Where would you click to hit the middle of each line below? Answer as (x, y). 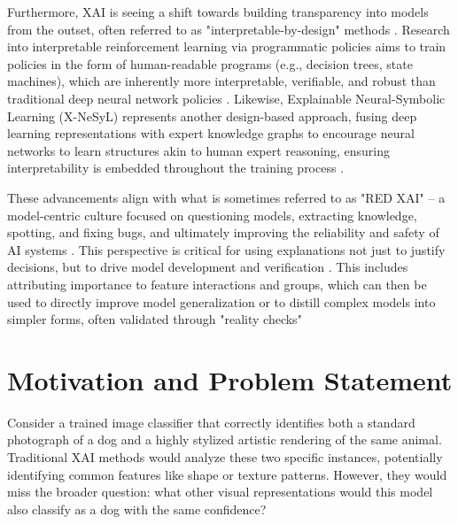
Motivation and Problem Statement (230, 379)
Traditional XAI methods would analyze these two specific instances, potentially (225, 457)
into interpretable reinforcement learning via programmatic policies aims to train (227, 46)
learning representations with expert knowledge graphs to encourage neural (211, 133)
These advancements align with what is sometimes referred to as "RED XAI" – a (226, 197)
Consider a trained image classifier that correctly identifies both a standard (211, 422)
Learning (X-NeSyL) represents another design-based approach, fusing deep (212, 116)
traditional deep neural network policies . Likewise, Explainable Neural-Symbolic (226, 98)
